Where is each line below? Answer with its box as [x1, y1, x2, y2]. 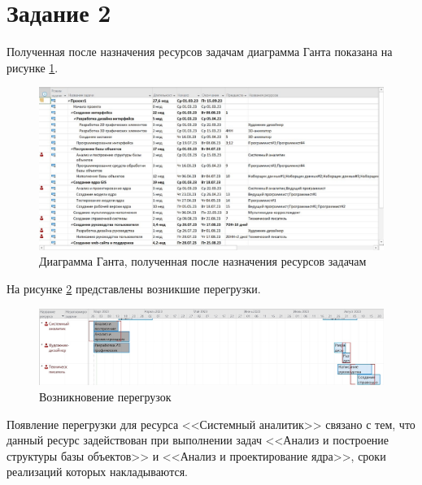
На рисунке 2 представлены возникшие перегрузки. [7, 279, 261, 297]
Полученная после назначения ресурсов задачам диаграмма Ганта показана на [7, 43, 393, 60]
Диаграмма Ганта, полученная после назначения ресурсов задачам [39, 253, 367, 270]
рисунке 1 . [7, 58, 59, 76]
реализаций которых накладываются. [7, 463, 188, 480]
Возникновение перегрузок [39, 388, 172, 405]
